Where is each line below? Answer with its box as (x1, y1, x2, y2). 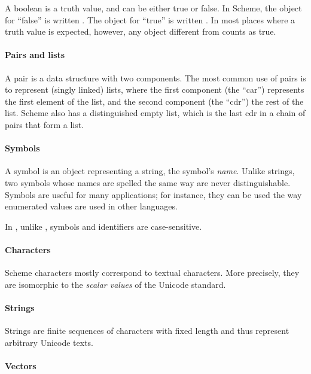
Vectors (5, 359, 36, 372)
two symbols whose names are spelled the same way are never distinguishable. (5, 176, 291, 188)
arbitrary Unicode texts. (5, 336, 93, 348)
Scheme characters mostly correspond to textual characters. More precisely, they (5, 266, 300, 279)
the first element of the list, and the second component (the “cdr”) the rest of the (5, 95, 304, 107)
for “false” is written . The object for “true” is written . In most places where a (5, 13, 295, 26)
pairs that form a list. (5, 118, 84, 130)
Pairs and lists (5, 48, 65, 61)
